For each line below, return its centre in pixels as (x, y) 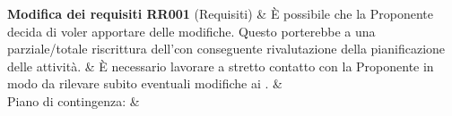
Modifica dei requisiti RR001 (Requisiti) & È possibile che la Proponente (220, 13)
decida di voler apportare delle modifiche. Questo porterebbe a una (191, 31)
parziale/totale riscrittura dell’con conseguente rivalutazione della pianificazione (226, 49)
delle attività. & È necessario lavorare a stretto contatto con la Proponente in (221, 66)
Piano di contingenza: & (74, 100)
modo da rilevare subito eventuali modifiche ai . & (145, 83)
